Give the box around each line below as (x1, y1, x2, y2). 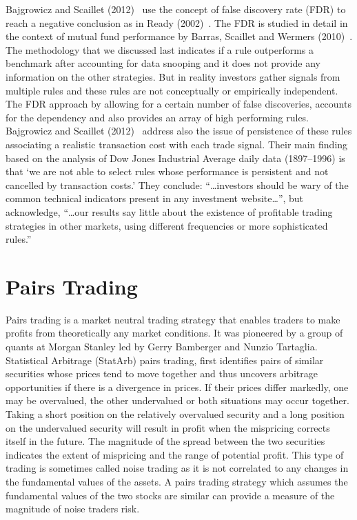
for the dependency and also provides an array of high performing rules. (6, 110, 309, 124)
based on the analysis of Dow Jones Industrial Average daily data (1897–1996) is (6, 150, 345, 165)
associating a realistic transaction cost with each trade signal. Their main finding (6, 137, 348, 151)
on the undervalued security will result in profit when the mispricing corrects (6, 420, 330, 434)
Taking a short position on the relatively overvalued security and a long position (6, 406, 345, 421)
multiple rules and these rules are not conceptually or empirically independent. (6, 83, 338, 97)
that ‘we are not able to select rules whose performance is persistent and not (6, 164, 329, 179)
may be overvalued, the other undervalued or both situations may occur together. (6, 393, 349, 408)
